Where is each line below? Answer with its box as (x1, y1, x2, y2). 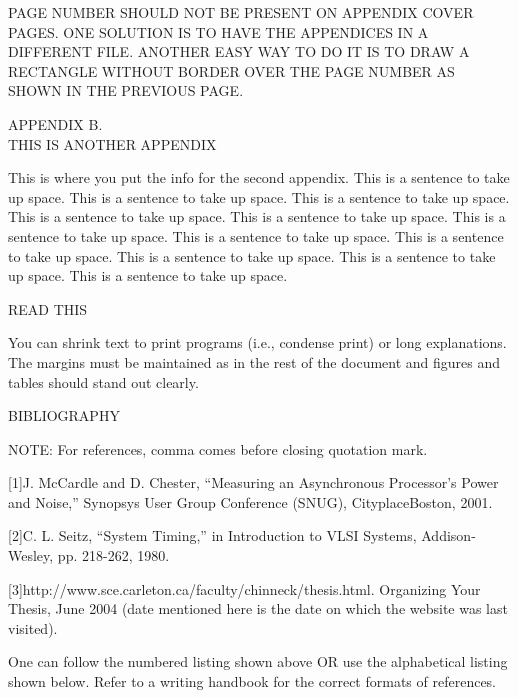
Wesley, (8, 545, 54, 566)
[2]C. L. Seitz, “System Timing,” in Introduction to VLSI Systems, (8, 525, 417, 546)
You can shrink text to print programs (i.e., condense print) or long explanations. (8, 332, 507, 353)
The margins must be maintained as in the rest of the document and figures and (8, 351, 501, 372)
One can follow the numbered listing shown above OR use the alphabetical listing (8, 651, 508, 672)
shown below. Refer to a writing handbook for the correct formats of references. (8, 671, 497, 692)
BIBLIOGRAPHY (8, 405, 120, 426)
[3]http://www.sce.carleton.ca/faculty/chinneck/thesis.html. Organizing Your (8, 578, 481, 599)
